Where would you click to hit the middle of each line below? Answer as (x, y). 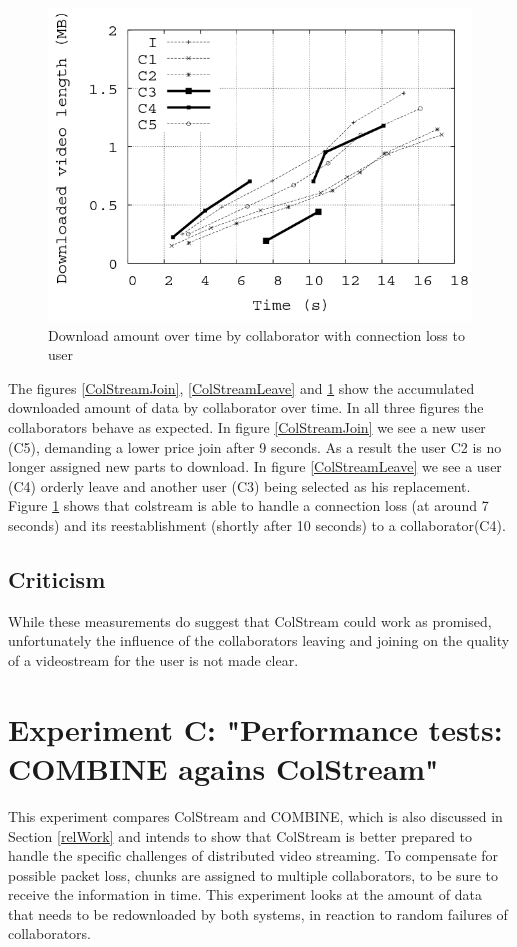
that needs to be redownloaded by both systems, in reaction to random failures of (258, 913)
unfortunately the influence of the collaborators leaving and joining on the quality (259, 640)
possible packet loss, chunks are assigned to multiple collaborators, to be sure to (253, 874)
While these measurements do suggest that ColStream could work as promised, (250, 620)
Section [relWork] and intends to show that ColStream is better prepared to (240, 835)
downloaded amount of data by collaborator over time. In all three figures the (246, 407)
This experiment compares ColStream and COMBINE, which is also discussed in (255, 815)
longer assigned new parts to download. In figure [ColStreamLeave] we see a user (255, 466)
